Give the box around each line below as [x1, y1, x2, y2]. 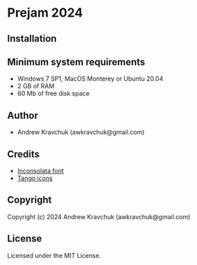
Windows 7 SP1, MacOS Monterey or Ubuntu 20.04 [17, 74, 164, 83]
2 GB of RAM [17, 82, 55, 90]
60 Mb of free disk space [17, 89, 90, 98]
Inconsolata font [17, 167, 64, 175]
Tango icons [17, 174, 53, 182]
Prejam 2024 [7, 5, 83, 21]
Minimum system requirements [7, 56, 146, 67]
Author [7, 109, 38, 121]
